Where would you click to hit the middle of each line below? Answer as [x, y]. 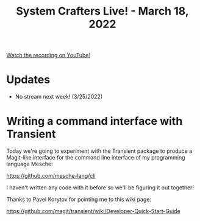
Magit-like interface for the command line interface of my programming [96, 158]
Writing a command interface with [95, 121]
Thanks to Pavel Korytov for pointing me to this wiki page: [79, 200]
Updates [28, 80]
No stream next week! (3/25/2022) [59, 97]
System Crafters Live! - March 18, [102, 11]
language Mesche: [30, 164]
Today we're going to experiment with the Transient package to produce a [99, 151]
